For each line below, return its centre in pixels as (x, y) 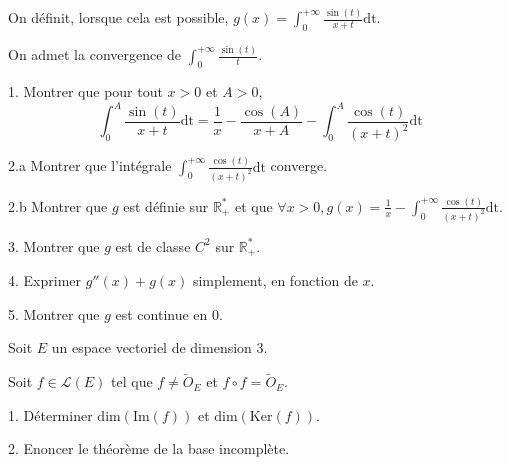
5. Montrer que (54, 313)
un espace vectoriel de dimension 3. (159, 347)
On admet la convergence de (95, 54)
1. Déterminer (50, 414)
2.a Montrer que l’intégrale (90, 165)
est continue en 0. (169, 313)
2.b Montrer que (58, 205)
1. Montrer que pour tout (85, 91)
